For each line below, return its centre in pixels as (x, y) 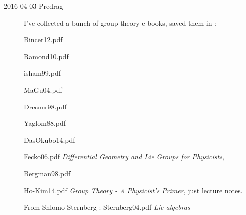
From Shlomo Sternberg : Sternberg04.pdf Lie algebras (107, 207)
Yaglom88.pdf (45, 123)
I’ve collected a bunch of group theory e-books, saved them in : (120, 23)
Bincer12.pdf (43, 40)
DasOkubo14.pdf (50, 140)
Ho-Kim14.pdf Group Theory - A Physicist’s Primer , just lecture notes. (133, 190)
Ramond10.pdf (46, 56)
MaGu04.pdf (43, 89)
